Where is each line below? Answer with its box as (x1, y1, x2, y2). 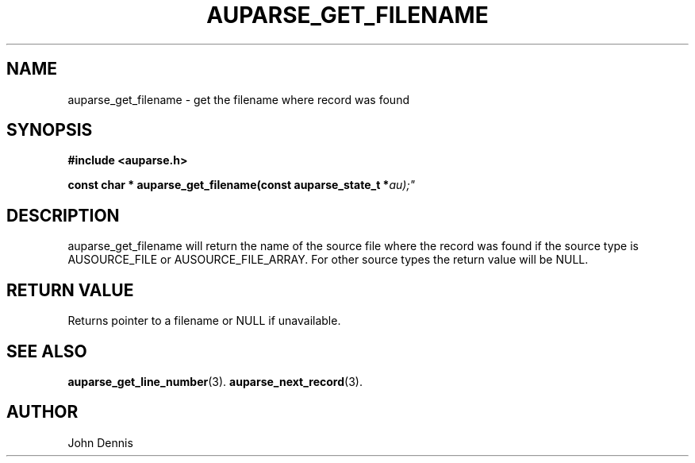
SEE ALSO (6, 341, 87, 361)
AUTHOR (6, 402, 79, 422)
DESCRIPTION (6, 205, 120, 226)
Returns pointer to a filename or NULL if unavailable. (67, 314, 341, 328)
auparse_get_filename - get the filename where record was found (67, 92, 409, 106)
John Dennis (67, 435, 133, 449)
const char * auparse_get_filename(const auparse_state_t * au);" (67, 178, 416, 192)
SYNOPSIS (6, 120, 93, 141)
